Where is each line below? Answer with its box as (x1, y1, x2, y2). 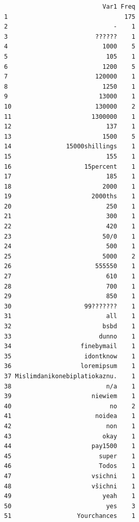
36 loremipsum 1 (4, 362, 135, 370)
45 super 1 (4, 452, 135, 460)
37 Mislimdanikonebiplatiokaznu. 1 (4, 372, 135, 380)
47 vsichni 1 (4, 472, 135, 480)
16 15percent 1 (4, 163, 135, 170)
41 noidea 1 (4, 412, 135, 420)
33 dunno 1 (4, 332, 135, 340)
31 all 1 (4, 312, 135, 320)
